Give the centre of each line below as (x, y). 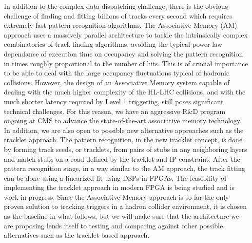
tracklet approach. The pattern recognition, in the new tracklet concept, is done (123, 140)
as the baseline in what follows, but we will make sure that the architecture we (122, 216)
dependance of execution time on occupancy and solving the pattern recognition (124, 53)
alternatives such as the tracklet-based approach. (77, 235)
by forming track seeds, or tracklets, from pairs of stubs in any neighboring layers (126, 149)
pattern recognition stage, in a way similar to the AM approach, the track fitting (125, 168)
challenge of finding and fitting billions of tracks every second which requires (118, 15)
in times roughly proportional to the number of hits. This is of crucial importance (126, 63)
